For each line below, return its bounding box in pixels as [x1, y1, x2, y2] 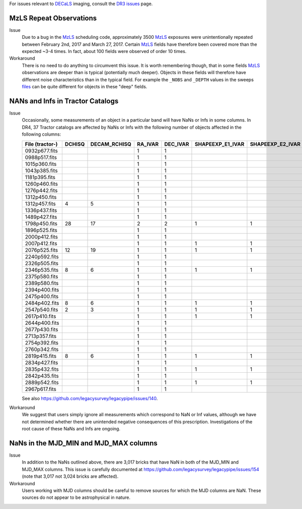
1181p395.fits [25, 174, 55, 181]
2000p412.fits [25, 233, 58, 240]
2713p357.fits [25, 332, 57, 340]
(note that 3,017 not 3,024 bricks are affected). [22, 473, 119, 479]
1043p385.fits [25, 167, 58, 174]
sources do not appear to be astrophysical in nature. [22, 494, 131, 500]
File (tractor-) [25, 140, 58, 147]
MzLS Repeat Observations [9, 14, 97, 22]
